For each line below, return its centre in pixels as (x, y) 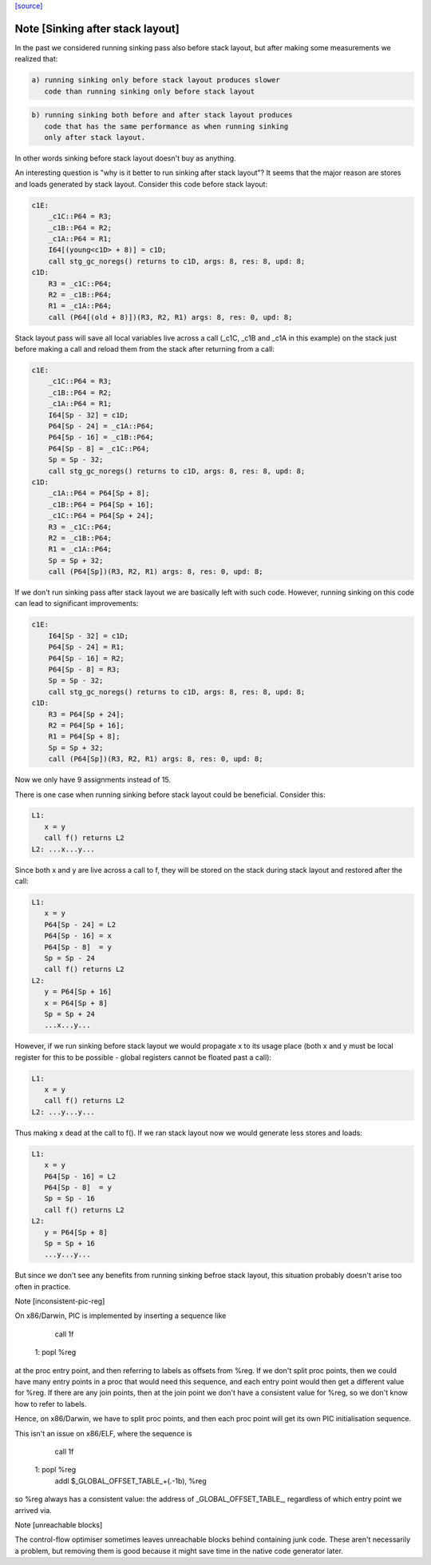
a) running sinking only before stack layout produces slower (156, 80)
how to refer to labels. (51, 1404)
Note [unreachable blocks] (59, 1525)
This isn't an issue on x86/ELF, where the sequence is (103, 1433)
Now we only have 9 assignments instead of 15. (93, 780)
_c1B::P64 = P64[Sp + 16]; (101, 504)
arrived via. (33, 1510)
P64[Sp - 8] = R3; (84, 669)
